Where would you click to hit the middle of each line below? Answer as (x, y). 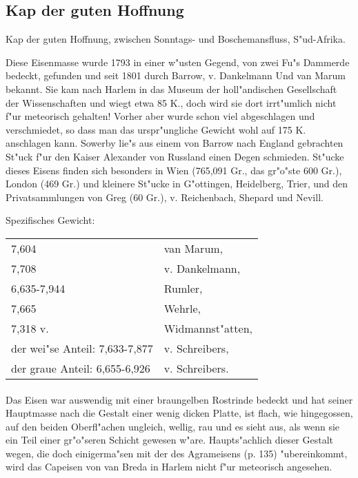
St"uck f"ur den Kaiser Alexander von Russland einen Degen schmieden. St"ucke (175, 156)
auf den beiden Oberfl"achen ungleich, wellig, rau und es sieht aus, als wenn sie (173, 426)
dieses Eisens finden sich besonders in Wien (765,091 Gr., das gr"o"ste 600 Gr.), (174, 170)
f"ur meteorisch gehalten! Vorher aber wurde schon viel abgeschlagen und (160, 116)
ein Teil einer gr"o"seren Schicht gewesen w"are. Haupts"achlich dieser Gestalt (170, 440)
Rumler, (183, 288)
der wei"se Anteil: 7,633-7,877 (82, 348)
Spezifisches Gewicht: (50, 220)
